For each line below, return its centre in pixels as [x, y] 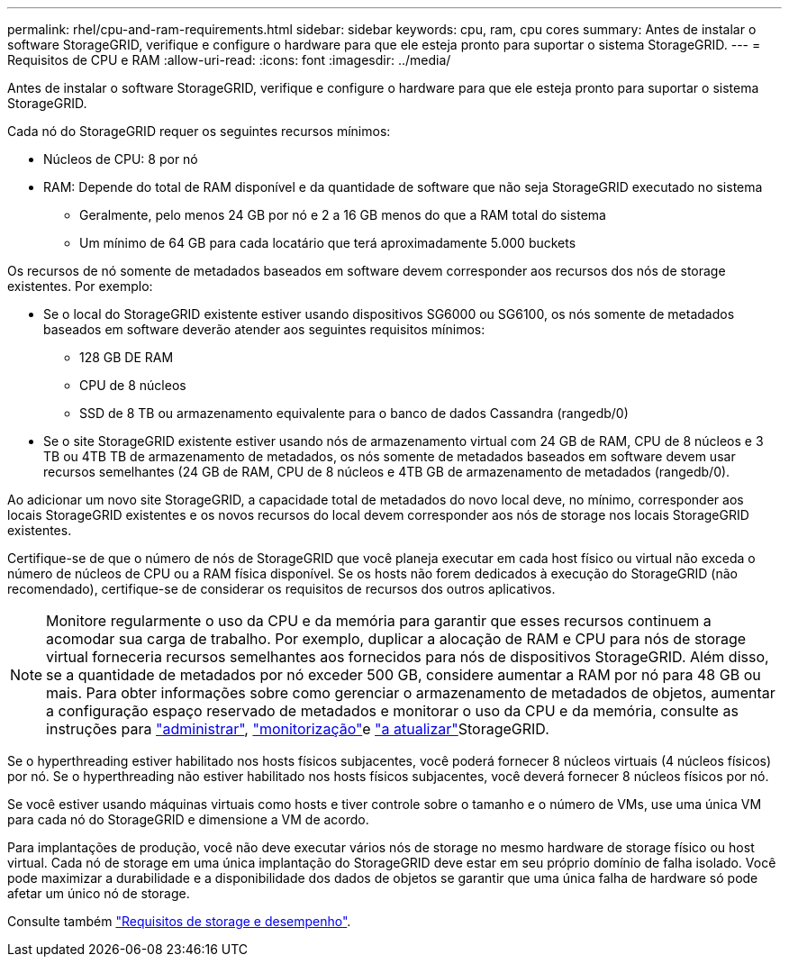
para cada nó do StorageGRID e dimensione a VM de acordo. [188, 819]
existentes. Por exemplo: [80, 286]
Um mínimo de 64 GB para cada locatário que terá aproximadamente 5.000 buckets [328, 243]
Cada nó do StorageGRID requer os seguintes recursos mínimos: [199, 131]
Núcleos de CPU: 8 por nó [121, 159]
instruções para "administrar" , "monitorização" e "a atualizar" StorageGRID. [298, 729]
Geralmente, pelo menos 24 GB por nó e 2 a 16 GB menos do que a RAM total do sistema [343, 215]
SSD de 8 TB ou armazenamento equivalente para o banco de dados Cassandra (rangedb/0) [354, 413]
